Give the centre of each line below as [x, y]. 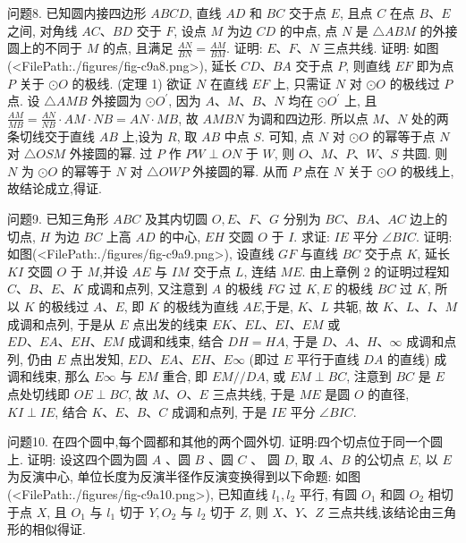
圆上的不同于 [45, 48]
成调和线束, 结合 [176, 341]
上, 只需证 [302, 83]
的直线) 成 [417, 358]
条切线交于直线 [51, 136]
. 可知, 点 [288, 136]
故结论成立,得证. [55, 188]
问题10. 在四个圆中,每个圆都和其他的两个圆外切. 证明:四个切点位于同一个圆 [225, 441]
